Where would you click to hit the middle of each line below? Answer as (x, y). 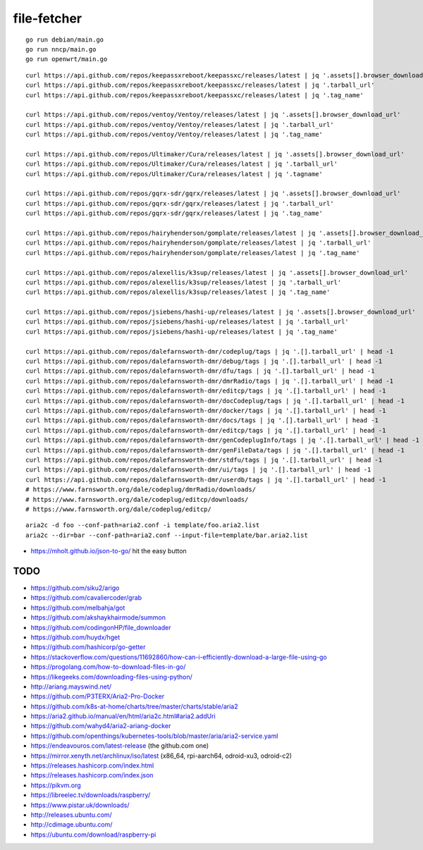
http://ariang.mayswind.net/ (71, 686)
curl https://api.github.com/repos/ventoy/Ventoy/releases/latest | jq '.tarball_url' (180, 124)
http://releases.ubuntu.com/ (71, 815)
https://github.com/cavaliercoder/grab (86, 598)
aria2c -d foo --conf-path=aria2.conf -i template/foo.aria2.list (143, 525)
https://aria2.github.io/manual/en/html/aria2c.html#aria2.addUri (123, 716)
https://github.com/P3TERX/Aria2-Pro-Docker (98, 696)
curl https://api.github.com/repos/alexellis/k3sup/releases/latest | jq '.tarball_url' (184, 282)
